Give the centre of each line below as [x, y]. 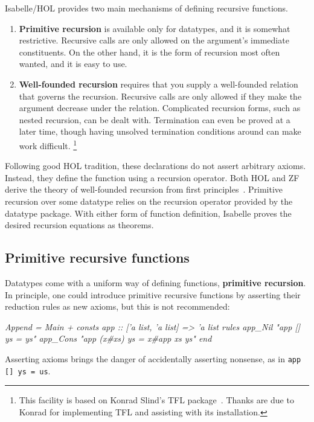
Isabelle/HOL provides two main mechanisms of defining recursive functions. [146, 8]
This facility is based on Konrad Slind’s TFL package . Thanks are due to [156, 400]
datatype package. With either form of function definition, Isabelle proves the [148, 213]
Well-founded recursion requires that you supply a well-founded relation [159, 84]
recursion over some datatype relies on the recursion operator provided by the [149, 201]
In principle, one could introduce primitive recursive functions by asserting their [153, 294]
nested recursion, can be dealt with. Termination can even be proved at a [155, 119]
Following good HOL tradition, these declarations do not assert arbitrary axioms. [155, 166]
